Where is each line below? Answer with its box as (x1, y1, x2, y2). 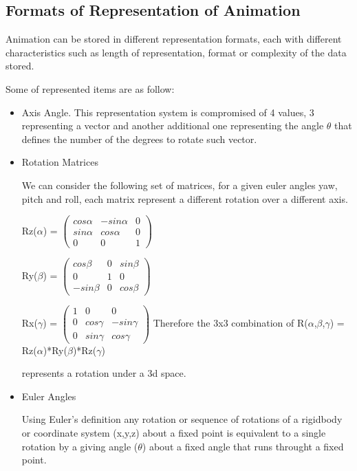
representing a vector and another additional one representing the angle (21, 118, 324, 133)
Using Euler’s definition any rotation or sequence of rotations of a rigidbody (21, 412, 343, 426)
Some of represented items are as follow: (6, 81, 175, 96)
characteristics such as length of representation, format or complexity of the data (6, 45, 347, 59)
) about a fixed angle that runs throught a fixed (142, 439, 344, 453)
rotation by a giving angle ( (21, 439, 138, 453)
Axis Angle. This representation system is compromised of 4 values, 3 (21, 105, 314, 119)
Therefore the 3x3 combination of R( (153, 316, 308, 330)
